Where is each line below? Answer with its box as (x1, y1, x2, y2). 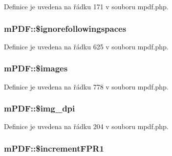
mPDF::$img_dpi (4, 102, 75, 114)
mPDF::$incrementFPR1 (4, 142, 104, 154)
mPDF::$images (4, 62, 68, 74)
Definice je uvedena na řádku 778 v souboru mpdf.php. (4, 81, 169, 91)
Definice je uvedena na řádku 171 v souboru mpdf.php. (4, 1, 169, 11)
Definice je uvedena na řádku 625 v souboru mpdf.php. (4, 41, 169, 51)
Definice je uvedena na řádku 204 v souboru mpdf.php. (4, 121, 169, 132)
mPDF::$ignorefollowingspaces (4, 22, 127, 34)
